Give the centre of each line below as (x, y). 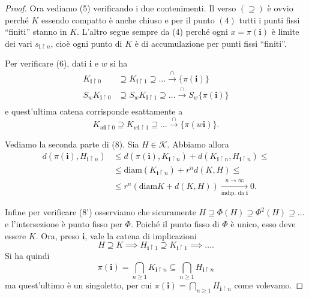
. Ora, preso (58, 235)
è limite (285, 31)
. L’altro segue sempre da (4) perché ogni (152, 31)
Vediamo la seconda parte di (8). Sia (72, 144)
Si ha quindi (27, 256)
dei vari (19, 43)
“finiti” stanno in (36, 31)
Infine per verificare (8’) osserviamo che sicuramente (100, 212)
